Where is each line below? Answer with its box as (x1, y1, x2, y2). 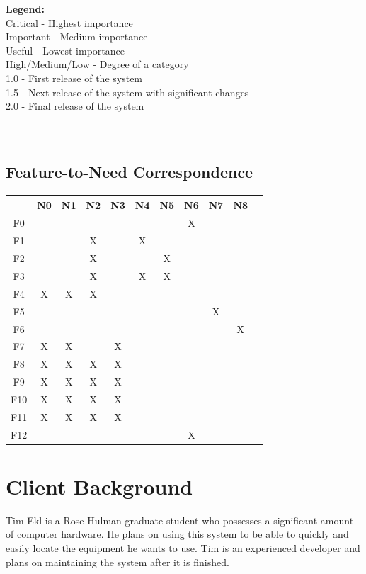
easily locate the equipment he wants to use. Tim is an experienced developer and (6, 541, 360, 556)
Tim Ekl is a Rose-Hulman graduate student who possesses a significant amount (6, 512, 354, 527)
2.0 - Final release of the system (6, 99, 144, 113)
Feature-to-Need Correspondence (6, 161, 253, 183)
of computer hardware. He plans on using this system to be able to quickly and (6, 527, 349, 541)
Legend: (6, 1, 45, 16)
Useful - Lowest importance (6, 43, 125, 57)
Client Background (6, 471, 193, 500)
